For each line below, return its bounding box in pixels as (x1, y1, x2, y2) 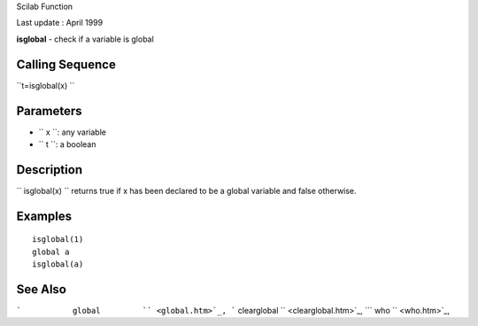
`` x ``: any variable (38, 127, 106, 137)
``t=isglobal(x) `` (16, 80, 75, 90)
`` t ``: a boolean (38, 138, 96, 150)
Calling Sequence (16, 57, 117, 72)
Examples (16, 208, 73, 223)
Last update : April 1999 (16, 18, 104, 28)
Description (16, 162, 83, 177)
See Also (16, 282, 66, 297)
